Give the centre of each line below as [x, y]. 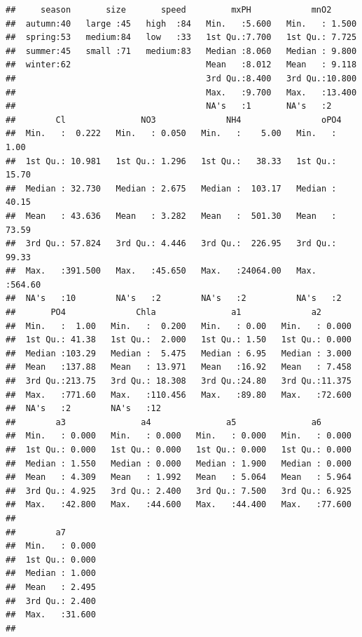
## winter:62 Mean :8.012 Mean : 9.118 [181, 65]
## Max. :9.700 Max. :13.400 [181, 92]
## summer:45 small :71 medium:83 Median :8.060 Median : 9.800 [181, 51]
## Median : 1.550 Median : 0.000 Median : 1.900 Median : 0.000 [179, 463]
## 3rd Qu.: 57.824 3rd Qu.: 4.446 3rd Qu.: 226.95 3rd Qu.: [171, 244]
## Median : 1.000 [51, 574]
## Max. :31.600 [51, 615]
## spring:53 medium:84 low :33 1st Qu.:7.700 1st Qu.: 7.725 [181, 38]
